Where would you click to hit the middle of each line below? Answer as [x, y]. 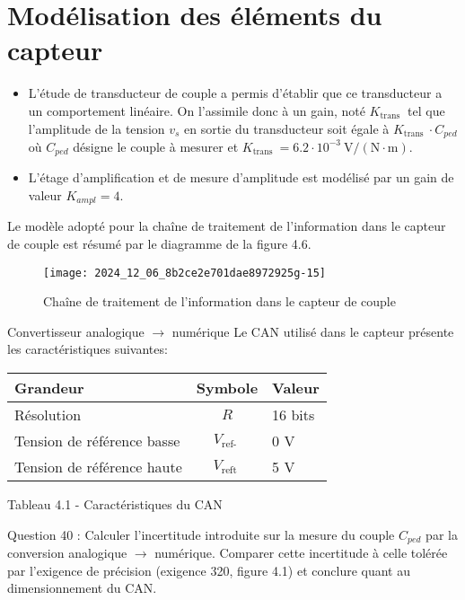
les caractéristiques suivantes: [88, 349]
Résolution [48, 415]
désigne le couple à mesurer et [156, 146]
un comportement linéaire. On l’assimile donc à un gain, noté [197, 110]
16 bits [294, 415]
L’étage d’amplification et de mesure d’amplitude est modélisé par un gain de [241, 177]
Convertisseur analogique [76, 331]
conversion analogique [67, 553]
